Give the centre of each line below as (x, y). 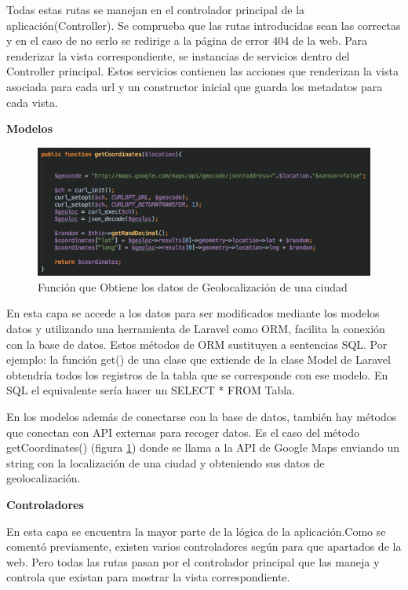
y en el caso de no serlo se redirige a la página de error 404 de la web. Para (187, 40)
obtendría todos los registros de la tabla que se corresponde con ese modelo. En (197, 374)
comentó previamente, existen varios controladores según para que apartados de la (204, 546)
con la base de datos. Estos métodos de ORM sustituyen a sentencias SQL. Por (197, 344)
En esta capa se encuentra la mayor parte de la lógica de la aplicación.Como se (196, 531)
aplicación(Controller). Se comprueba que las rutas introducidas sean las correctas (204, 25)
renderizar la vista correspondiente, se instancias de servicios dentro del (178, 55)
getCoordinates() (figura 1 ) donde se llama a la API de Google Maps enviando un (203, 447)
